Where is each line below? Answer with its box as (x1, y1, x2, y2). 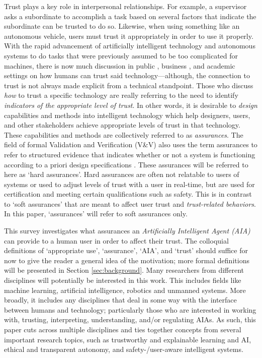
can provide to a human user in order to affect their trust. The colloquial (4, 235, 229, 246)
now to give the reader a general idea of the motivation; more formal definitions (4, 255, 249, 265)
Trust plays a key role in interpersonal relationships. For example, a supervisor (4, 1, 247, 11)
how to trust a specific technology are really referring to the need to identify (4, 90, 238, 100)
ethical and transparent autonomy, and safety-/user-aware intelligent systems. (4, 344, 243, 354)
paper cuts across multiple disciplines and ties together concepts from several (4, 324, 241, 334)
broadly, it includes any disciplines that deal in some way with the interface (4, 294, 237, 305)
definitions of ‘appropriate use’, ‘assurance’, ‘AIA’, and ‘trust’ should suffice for (4, 245, 248, 256)
